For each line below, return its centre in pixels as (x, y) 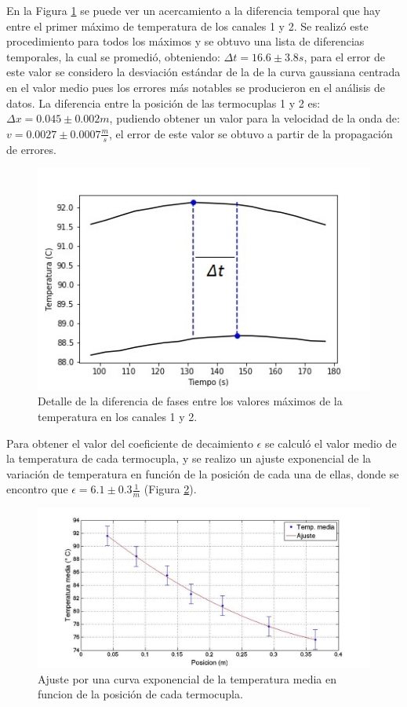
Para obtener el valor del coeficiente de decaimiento (130, 443)
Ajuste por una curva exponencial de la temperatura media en (187, 678)
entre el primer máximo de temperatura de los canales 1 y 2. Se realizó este (187, 26)
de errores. (31, 149)
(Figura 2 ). (170, 489)
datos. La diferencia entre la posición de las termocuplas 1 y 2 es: (164, 103)
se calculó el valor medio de (331, 443)
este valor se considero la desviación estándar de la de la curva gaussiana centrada (203, 72)
